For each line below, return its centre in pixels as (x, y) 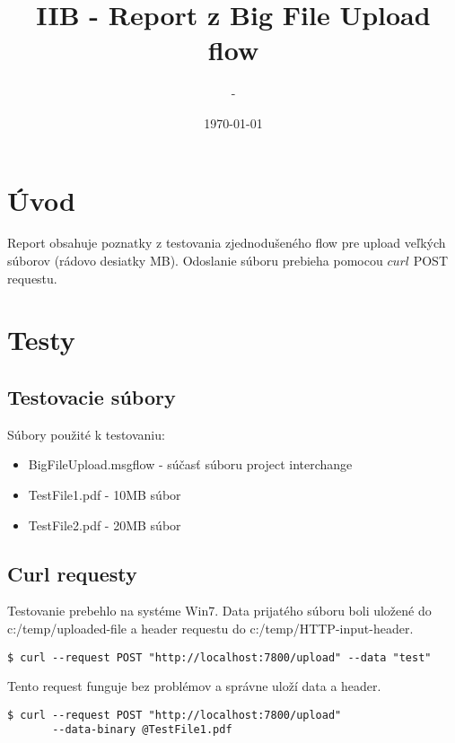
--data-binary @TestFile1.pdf (142, 730)
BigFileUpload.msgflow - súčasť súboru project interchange (190, 464)
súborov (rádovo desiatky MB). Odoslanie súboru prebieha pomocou (195, 261)
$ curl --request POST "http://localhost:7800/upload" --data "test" (219, 657)
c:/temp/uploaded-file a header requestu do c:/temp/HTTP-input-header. (210, 628)
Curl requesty (72, 573)
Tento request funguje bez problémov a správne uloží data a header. (194, 686)
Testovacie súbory (92, 396)
